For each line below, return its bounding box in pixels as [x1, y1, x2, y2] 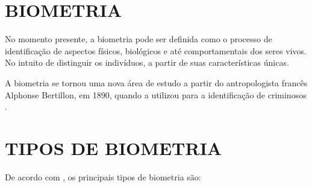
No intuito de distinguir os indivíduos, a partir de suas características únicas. [5, 56, 289, 69]
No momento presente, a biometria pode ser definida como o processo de [5, 33, 272, 45]
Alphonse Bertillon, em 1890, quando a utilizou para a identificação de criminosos [5, 88, 307, 101]
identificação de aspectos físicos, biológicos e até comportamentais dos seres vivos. [5, 44, 307, 57]
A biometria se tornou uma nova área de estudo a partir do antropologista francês [5, 76, 308, 89]
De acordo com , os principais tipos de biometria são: [5, 170, 201, 183]
